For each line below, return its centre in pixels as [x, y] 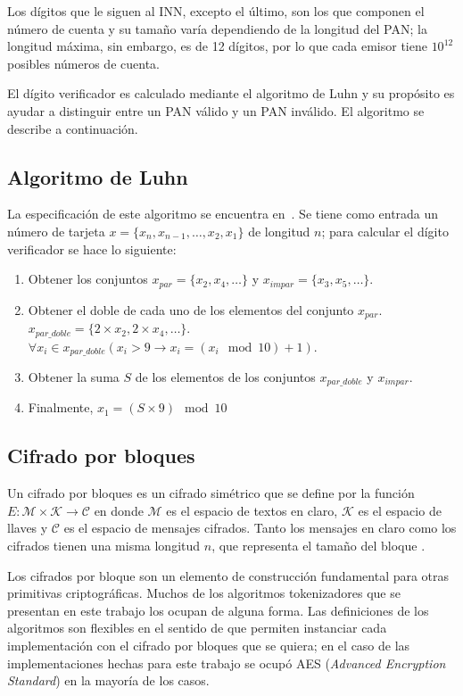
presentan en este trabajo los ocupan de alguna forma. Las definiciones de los [218, 610]
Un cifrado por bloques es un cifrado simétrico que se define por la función [211, 493]
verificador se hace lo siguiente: [92, 249]
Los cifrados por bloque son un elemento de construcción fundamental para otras [228, 575]
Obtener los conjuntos [88, 279]
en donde [119, 510]
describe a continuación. [73, 128]
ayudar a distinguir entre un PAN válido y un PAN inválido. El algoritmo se [216, 110]
